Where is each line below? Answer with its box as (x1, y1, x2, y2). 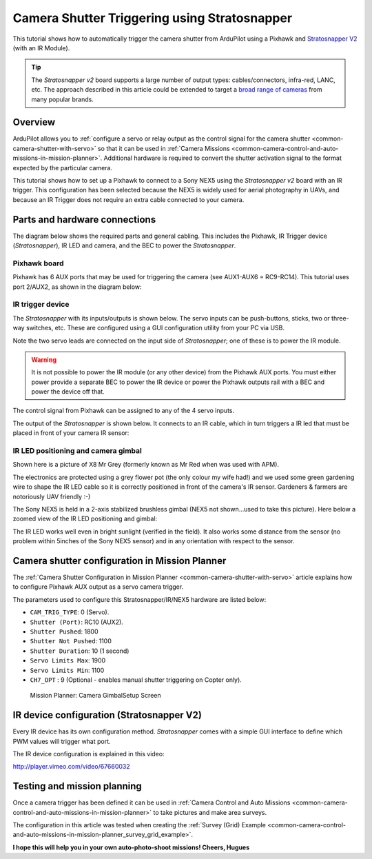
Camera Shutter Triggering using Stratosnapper (12, 10, 293, 26)
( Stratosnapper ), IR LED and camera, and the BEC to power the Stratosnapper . (12, 241, 236, 250)
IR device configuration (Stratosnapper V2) (12, 709, 203, 721)
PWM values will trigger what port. (12, 737, 111, 745)
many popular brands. (31, 95, 94, 103)
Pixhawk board (12, 259, 65, 268)
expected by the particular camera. (12, 163, 113, 172)
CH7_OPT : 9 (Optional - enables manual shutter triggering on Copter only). (30, 676, 242, 684)
